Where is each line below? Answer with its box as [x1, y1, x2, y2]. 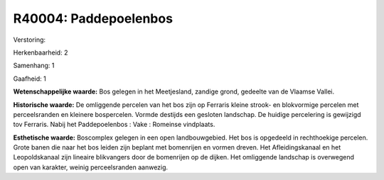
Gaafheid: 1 [13, 74, 46, 83]
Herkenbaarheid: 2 [13, 48, 68, 57]
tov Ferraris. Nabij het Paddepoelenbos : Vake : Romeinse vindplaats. [13, 120, 215, 129]
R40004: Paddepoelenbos [13, 11, 174, 26]
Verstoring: [13, 35, 46, 44]
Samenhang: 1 [13, 61, 55, 70]
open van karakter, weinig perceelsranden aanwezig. [13, 163, 169, 171]
